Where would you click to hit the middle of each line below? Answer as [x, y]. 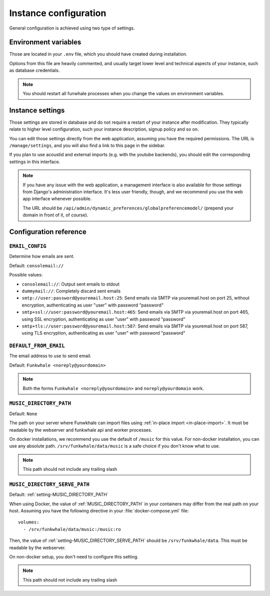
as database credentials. [34, 71]
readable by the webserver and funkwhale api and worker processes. [81, 430]
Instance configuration [58, 13]
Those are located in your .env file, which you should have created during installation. [98, 54]
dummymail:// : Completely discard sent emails [71, 291]
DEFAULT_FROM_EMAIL [37, 346]
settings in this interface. [35, 162]
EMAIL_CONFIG [28, 246]
